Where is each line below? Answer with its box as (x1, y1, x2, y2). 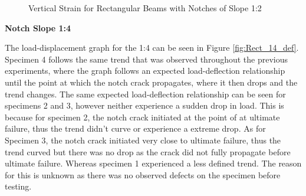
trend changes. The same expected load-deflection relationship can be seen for (5, 87, 286, 100)
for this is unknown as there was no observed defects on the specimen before (5, 168, 281, 181)
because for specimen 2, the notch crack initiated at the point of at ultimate (5, 110, 280, 123)
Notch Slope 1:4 (5, 21, 71, 34)
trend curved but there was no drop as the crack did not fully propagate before (5, 145, 291, 158)
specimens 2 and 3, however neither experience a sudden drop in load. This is (5, 99, 284, 112)
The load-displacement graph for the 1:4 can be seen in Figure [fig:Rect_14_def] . (5, 41, 299, 54)
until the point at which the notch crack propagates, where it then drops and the (5, 76, 298, 88)
